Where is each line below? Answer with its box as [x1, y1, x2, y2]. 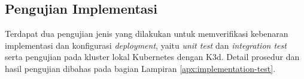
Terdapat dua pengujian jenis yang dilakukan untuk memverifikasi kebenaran [5, 27, 288, 40]
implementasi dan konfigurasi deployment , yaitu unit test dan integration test [5, 39, 287, 51]
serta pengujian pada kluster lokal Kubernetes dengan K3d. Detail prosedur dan [5, 50, 300, 63]
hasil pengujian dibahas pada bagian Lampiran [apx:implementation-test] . [5, 62, 276, 74]
